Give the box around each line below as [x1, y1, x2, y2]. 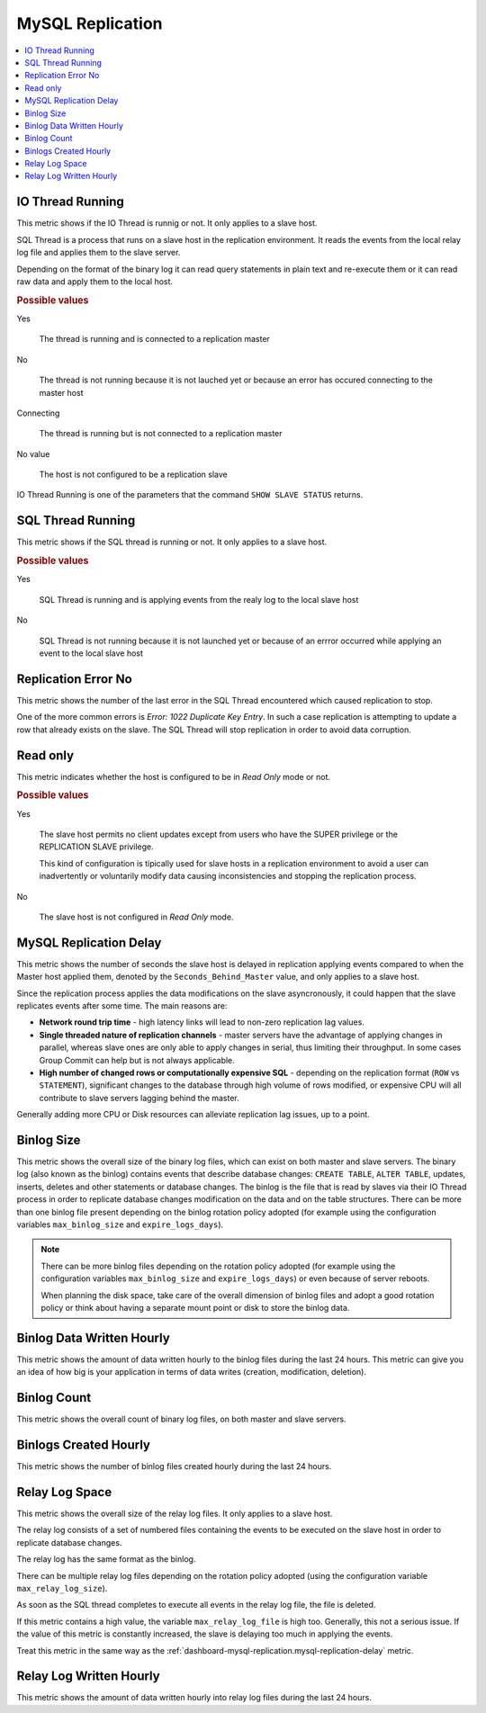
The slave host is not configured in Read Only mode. [39, 911, 234, 922]
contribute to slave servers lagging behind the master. [39, 1092, 240, 1103]
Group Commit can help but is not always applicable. [39, 1054, 236, 1065]
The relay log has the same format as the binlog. [16, 1554, 196, 1565]
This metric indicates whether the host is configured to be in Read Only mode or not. [16, 771, 331, 782]
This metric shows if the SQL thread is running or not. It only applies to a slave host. [16, 536, 328, 548]
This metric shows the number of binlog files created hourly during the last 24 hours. [16, 1461, 332, 1472]
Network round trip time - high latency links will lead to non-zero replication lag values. [39, 1017, 364, 1027]
